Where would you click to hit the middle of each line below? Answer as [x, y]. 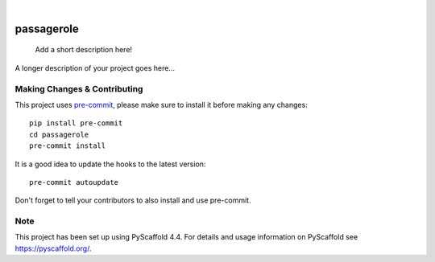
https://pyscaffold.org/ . [53, 248]
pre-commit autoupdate [74, 182]
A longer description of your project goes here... [95, 68]
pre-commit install [68, 146]
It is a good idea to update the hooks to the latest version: [110, 164]
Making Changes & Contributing [79, 88]
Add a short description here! [84, 50]
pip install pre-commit [76, 123]
